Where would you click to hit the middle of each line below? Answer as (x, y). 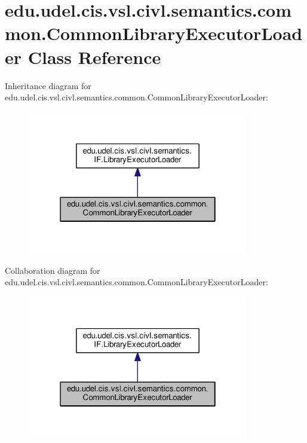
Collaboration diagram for (53, 270)
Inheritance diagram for (48, 85)
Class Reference (94, 56)
